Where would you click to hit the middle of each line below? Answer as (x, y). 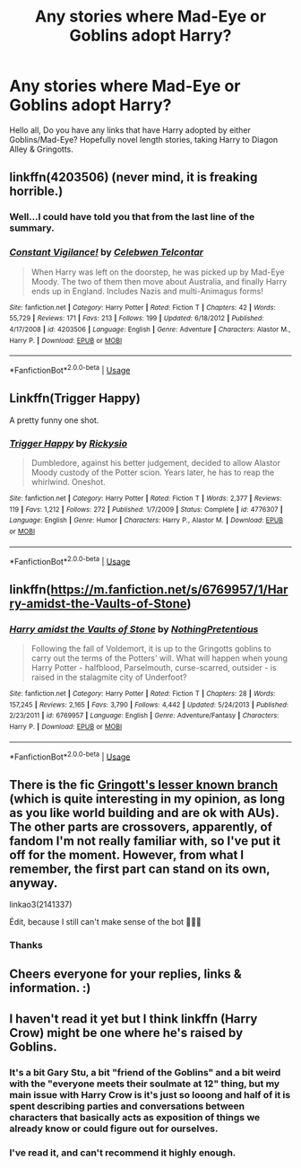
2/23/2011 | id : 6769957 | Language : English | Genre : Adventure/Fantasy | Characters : (144, 716)
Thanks (26, 944)
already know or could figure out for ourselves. (114, 1128)
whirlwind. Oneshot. (68, 481)
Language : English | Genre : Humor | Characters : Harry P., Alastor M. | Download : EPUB (146, 521)
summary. (32, 228)
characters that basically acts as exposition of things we (135, 1117)
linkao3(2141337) (41, 905)
